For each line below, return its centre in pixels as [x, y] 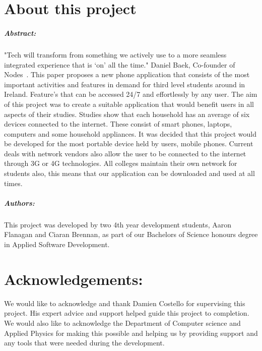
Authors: [19, 202]
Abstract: [20, 33]
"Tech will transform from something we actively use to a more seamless [115, 54]
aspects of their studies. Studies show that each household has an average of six [127, 114]
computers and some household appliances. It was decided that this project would [130, 133]
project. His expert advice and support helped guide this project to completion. [127, 313]
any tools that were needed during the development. [84, 343]
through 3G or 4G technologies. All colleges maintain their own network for [121, 163]
